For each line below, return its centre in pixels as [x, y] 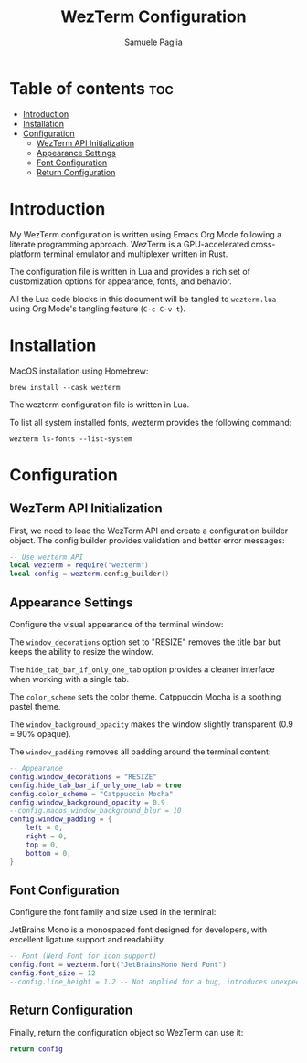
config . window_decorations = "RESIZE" [83, 777]
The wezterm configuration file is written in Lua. [100, 405]
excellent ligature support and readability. [88, 940]
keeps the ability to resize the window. [81, 652]
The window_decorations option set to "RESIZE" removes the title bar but [145, 642]
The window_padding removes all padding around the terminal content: [140, 752]
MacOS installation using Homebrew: [79, 371]
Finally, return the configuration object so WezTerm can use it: [127, 1032]
